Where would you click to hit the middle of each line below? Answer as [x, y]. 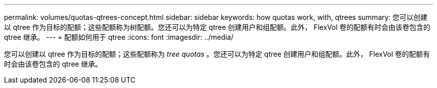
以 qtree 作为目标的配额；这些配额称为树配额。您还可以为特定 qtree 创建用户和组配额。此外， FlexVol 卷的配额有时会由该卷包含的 [217, 27]
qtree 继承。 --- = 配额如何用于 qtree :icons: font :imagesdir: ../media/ [119, 37]
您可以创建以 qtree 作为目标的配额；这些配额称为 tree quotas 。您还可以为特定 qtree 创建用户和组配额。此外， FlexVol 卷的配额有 [217, 54]
